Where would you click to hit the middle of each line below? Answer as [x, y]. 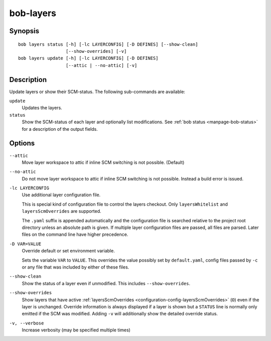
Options [22, 143]
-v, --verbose [27, 323]
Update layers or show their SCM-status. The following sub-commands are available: [97, 92]
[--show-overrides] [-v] [96, 51]
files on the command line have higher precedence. [75, 234]
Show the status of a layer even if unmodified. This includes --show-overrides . [106, 283]
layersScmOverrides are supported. [61, 211]
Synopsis [24, 31]
